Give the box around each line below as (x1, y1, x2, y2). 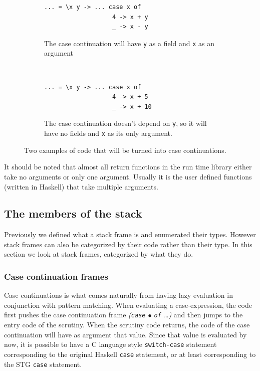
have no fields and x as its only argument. (44, 128, 172, 138)
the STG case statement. (4, 358, 82, 369)
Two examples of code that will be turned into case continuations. (24, 144, 226, 155)
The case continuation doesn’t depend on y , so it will (44, 118, 207, 128)
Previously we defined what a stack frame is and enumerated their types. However (4, 229, 256, 240)
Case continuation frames (4, 270, 108, 282)
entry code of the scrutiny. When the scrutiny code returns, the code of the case (4, 319, 250, 330)
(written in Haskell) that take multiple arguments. (4, 181, 158, 192)
